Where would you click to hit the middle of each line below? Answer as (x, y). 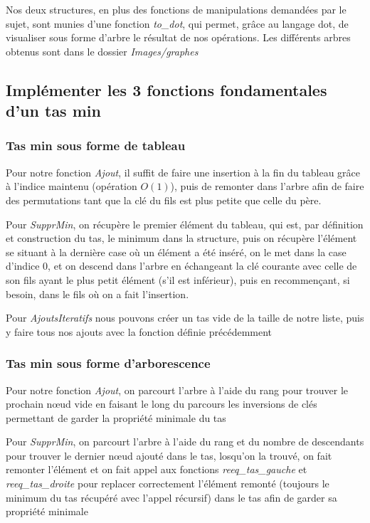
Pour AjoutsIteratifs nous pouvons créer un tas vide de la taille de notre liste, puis (185, 318)
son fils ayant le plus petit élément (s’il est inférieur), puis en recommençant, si (178, 279)
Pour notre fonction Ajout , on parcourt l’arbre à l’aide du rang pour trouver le (177, 390)
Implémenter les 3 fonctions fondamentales (166, 89)
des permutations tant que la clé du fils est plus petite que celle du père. (164, 200)
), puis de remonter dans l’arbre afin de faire (267, 186)
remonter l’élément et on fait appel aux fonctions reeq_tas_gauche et (157, 469)
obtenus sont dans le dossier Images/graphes (102, 51)
